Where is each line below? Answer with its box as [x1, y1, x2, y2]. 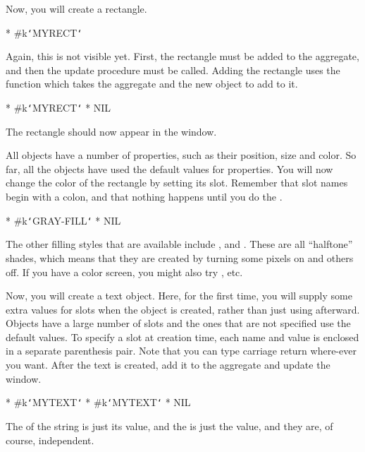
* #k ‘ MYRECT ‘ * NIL [6, 100, 111, 115]
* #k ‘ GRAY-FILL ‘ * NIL [6, 213, 121, 227]
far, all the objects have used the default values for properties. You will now [6, 161, 333, 176]
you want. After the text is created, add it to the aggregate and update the [6, 357, 330, 372]
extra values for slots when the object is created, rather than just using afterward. [6, 302, 360, 316]
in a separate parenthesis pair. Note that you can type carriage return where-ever [6, 343, 357, 358]
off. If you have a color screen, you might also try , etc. [6, 264, 243, 279]
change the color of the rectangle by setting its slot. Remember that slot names [6, 175, 348, 190]
